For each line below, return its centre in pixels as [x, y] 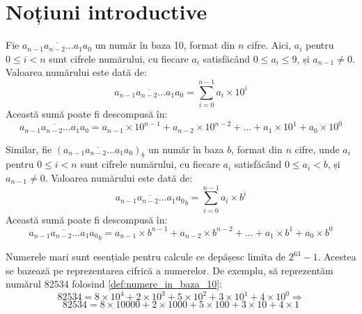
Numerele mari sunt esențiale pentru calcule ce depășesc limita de [146, 257]
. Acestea [337, 257]
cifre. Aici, [269, 45]
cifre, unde [317, 149]
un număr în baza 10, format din [165, 45]
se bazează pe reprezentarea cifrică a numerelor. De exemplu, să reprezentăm [170, 270]
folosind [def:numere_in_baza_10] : [147, 284]
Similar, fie [29, 149]
